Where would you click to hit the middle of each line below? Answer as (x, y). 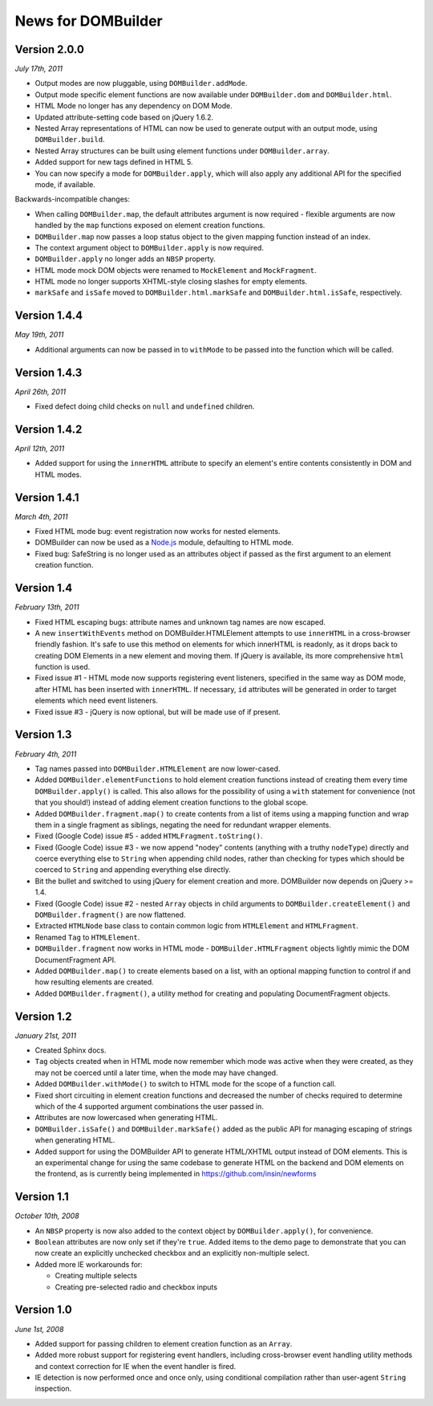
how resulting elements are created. (94, 982)
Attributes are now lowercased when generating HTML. (126, 1118)
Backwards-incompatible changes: (72, 199)
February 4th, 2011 (46, 754)
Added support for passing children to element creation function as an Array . (164, 1343)
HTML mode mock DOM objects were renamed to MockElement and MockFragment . (176, 270)
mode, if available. (65, 184)
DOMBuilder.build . (70, 140)
